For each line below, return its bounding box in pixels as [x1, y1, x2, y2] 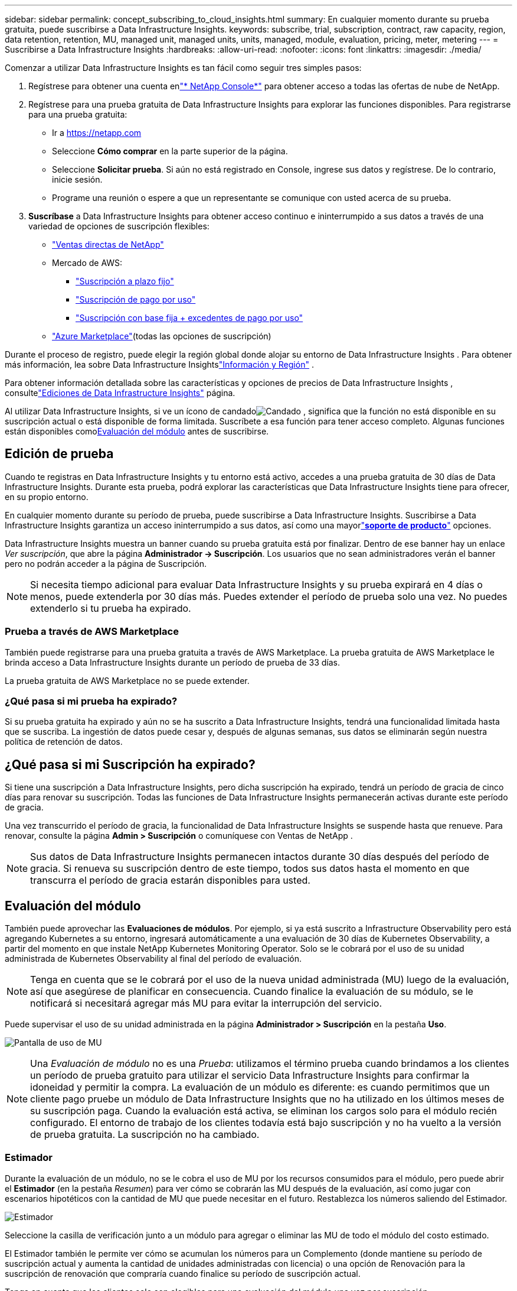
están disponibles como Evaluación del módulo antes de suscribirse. [5, 426, 269, 436]
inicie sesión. [52, 174, 103, 184]
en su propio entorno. [5, 491, 89, 502]
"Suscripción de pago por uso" [76, 294, 196, 304]
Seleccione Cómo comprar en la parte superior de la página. [52, 146, 288, 156]
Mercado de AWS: [52, 258, 123, 268]
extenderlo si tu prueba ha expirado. [30, 602, 191, 614]
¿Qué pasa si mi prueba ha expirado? [5, 695, 178, 707]
